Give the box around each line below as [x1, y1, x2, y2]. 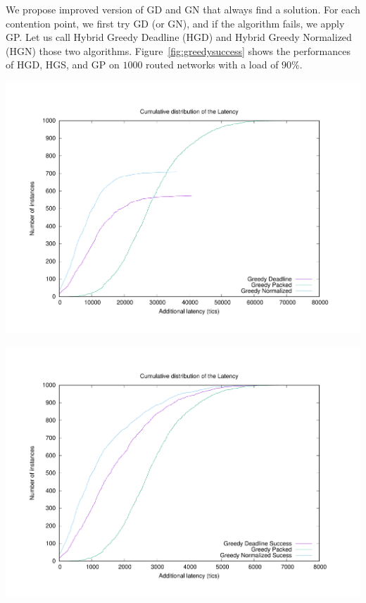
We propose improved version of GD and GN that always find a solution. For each [6, 2, 360, 16]
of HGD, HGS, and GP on [6, 57, 120, 72]
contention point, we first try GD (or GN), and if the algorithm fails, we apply [6, 16, 345, 30]
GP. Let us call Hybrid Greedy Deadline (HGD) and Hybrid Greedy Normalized [6, 30, 352, 44]
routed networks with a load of [146, 57, 279, 72]
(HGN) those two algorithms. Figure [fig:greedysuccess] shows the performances [6, 43, 351, 58]
